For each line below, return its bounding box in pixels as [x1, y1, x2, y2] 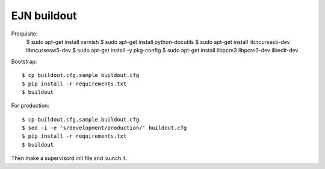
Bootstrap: [11, 58, 37, 65]
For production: [11, 102, 49, 109]
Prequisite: [11, 30, 38, 37]
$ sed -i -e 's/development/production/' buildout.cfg [22, 124, 187, 132]
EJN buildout [11, 9, 78, 22]
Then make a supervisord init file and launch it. [11, 155, 128, 162]
